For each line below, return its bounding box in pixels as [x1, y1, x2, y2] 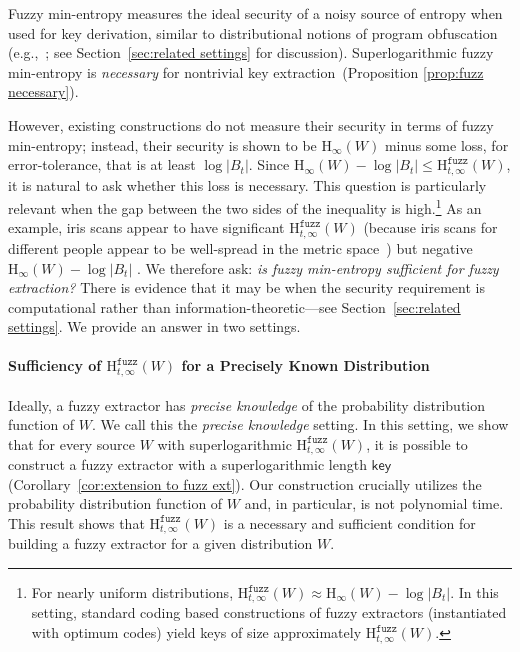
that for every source [8, 433, 135, 454]
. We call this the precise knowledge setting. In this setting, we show [92, 414, 509, 435]
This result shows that [8, 512, 145, 533]
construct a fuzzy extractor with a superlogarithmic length [8, 454, 367, 475]
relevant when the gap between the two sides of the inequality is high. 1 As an [8, 195, 482, 218]
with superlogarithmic [157, 433, 292, 454]
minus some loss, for [384, 134, 509, 155]
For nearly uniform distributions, [31, 582, 234, 602]
